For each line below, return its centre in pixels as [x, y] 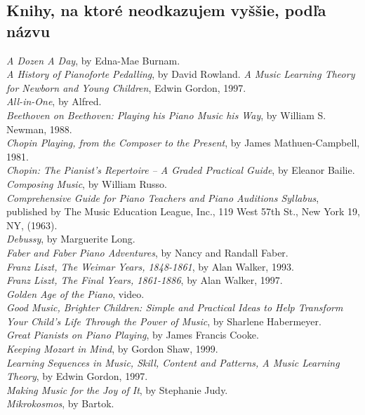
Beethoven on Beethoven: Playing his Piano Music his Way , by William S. [166, 115]
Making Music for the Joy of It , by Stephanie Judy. [117, 389]
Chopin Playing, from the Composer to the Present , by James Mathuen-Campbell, [183, 143]
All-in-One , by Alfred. [54, 101]
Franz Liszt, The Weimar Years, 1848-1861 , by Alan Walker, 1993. [150, 266]
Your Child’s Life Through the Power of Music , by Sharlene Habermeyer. [164, 321]
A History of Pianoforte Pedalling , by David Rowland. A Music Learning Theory [181, 74]
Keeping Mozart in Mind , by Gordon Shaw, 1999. [112, 349]
